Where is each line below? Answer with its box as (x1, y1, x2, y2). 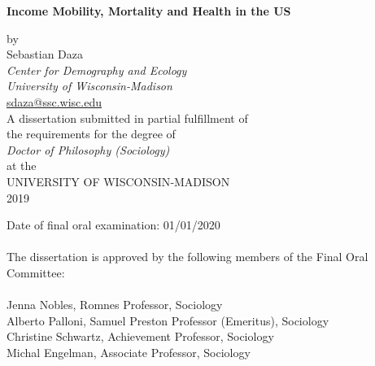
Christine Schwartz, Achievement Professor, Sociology (7, 328, 274, 345)
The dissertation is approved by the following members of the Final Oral (7, 248, 368, 265)
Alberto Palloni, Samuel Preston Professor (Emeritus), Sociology (7, 312, 329, 329)
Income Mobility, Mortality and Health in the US (7, 2, 291, 19)
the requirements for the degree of (7, 125, 176, 142)
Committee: (7, 264, 65, 281)
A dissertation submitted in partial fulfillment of (7, 109, 248, 126)
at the (7, 157, 37, 174)
